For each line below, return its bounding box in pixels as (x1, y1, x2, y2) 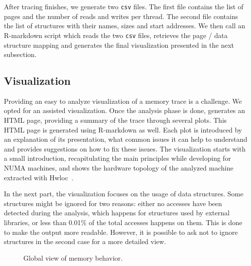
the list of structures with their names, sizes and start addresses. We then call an (4, 20, 245, 31)
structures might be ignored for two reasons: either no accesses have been (4, 198, 222, 208)
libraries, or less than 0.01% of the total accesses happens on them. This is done (4, 217, 242, 228)
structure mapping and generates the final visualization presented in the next (4, 39, 234, 50)
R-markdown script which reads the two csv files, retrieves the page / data (4, 30, 228, 40)
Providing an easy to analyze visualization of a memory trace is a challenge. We (4, 95, 242, 106)
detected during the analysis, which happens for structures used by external (4, 208, 230, 218)
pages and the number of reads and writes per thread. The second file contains (4, 11, 238, 21)
